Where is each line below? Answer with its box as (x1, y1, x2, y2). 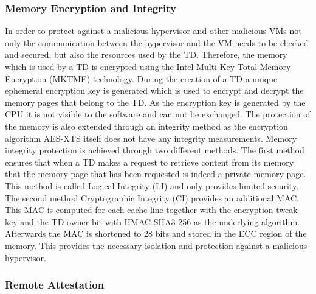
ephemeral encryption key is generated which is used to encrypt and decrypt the (5, 84, 304, 97)
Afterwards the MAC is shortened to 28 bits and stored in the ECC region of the (5, 227, 307, 240)
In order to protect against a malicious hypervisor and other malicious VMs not (5, 24, 302, 37)
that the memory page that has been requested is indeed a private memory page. (5, 167, 306, 180)
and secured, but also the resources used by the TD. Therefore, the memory (5, 48, 287, 61)
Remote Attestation (5, 277, 105, 292)
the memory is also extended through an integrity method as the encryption (5, 119, 288, 132)
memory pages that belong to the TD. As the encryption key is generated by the (5, 96, 306, 108)
